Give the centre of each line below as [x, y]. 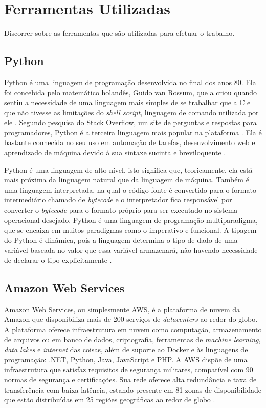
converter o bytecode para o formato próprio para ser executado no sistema [121, 210]
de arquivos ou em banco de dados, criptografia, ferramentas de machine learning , [132, 339]
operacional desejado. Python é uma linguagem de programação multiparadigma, [131, 220]
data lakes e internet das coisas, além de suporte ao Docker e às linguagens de [126, 349]
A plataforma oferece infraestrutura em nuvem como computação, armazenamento [133, 329]
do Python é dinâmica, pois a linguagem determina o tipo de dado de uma [121, 240]
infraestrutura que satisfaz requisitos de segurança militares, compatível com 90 [129, 369]
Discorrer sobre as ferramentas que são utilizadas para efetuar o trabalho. [119, 33]
